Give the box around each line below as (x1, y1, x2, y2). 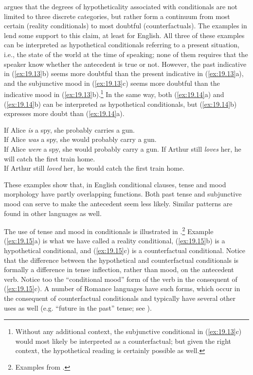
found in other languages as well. (4, 208, 102, 218)
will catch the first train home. (4, 153, 95, 163)
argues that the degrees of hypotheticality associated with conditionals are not (4, 1, 238, 11)
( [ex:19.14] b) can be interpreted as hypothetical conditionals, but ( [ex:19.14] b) (4, 99, 237, 109)
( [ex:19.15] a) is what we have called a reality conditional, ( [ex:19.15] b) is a (4, 236, 225, 246)
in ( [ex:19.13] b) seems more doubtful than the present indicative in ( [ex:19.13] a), (4, 68, 244, 79)
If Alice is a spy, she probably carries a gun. (4, 124, 135, 135)
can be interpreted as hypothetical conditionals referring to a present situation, (4, 39, 239, 50)
